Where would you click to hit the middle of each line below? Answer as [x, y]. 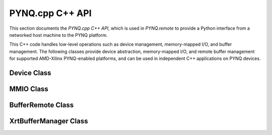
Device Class [30, 73]
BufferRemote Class [42, 105]
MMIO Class [29, 89]
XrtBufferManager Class [49, 121]
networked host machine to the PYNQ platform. [58, 35]
